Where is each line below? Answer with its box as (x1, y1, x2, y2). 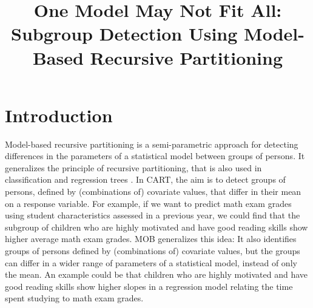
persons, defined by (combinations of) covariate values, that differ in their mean (5, 185, 301, 198)
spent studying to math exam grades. (5, 292, 144, 304)
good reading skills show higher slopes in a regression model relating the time (5, 280, 293, 292)
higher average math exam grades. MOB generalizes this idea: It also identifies (5, 232, 297, 245)
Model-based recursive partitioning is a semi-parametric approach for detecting (5, 137, 298, 150)
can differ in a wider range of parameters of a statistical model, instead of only (5, 256, 297, 269)
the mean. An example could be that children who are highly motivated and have (5, 268, 308, 281)
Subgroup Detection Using (11, 21, 238, 46)
